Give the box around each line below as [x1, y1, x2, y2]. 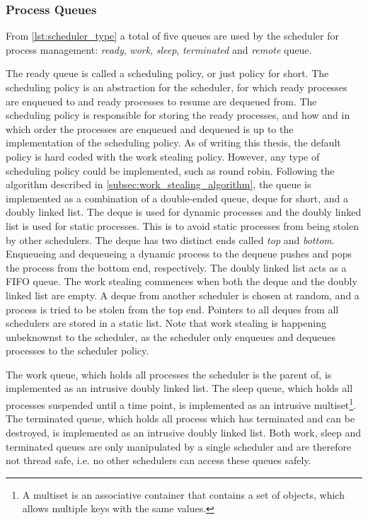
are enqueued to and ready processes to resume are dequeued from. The [6, 93, 317, 108]
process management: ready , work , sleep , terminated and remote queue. [6, 42, 312, 57]
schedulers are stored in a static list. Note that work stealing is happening [6, 316, 326, 330]
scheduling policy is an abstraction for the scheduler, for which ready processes [6, 80, 347, 94]
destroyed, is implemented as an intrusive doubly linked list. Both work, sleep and [6, 424, 362, 439]
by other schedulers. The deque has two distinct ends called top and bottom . [6, 232, 335, 247]
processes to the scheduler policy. [6, 343, 149, 358]
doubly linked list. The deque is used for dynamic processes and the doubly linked [6, 204, 362, 219]
